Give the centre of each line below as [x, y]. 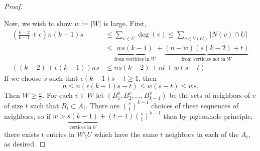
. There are [102, 105]
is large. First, [125, 23]
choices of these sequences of [195, 105]
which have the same [126, 134]
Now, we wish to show [38, 23]
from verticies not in [203, 59]
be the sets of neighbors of [210, 95]
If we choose [23, 78]
